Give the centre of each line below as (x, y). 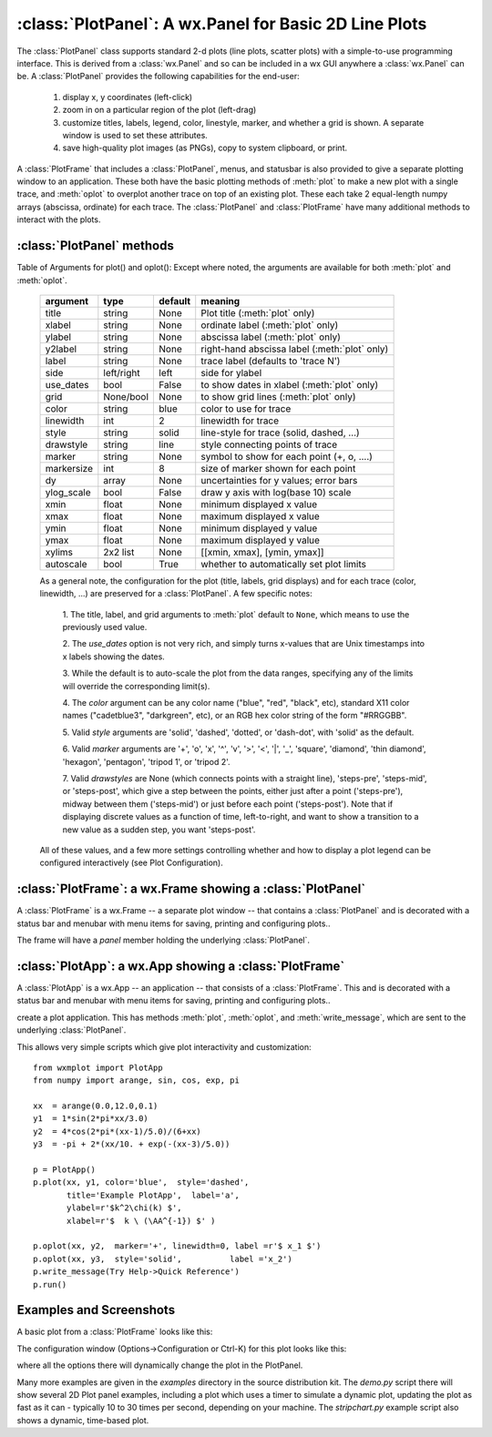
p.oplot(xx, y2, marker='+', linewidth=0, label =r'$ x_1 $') (177, 1246)
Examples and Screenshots (96, 1310)
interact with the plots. (59, 219)
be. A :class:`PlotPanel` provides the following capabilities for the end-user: (158, 76)
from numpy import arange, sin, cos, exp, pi (137, 1080)
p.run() (50, 1284)
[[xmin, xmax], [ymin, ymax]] (262, 552)
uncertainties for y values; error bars (279, 480)
